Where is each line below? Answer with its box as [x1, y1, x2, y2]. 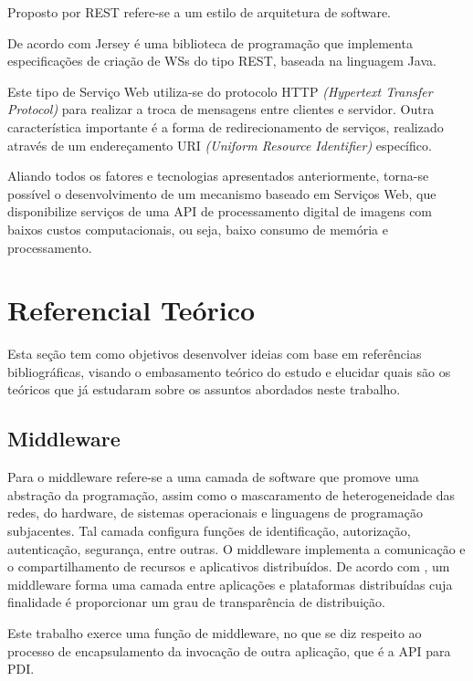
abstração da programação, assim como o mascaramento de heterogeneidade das [7, 485, 456, 504]
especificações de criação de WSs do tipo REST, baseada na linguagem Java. [7, 51, 436, 70]
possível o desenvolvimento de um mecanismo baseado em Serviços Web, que [7, 183, 436, 203]
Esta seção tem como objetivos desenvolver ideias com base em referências [7, 344, 422, 363]
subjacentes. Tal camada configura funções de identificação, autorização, [7, 521, 411, 540]
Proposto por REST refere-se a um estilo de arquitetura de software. [7, 3, 391, 21]
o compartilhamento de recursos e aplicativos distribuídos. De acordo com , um [7, 557, 450, 576]
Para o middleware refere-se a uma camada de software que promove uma [7, 467, 419, 487]
